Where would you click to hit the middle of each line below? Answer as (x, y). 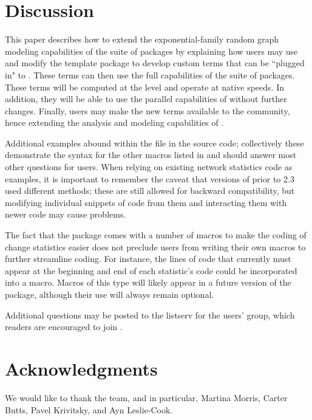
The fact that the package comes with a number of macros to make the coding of (156, 235)
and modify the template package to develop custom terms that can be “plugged (155, 63)
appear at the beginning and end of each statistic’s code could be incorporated (151, 270)
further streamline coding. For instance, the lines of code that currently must (148, 259)
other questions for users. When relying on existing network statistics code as (149, 167)
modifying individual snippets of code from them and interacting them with (146, 202)
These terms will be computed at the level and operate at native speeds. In (144, 87)
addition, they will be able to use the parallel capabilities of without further (146, 99)
